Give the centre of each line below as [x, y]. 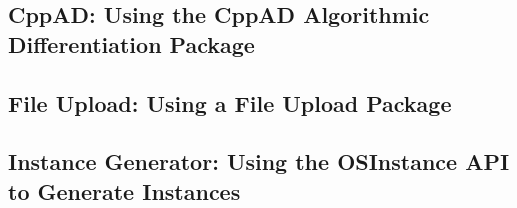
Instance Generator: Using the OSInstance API [259, 161]
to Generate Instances [124, 190]
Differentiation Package [131, 43]
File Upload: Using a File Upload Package [230, 102]
